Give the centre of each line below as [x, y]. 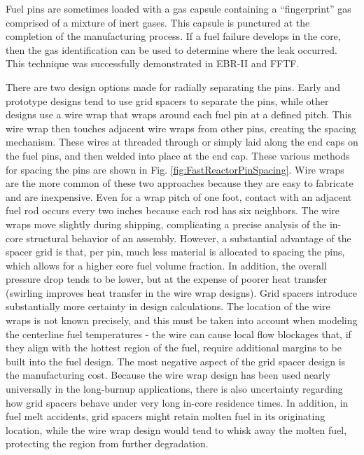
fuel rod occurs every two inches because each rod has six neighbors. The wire [173, 210]
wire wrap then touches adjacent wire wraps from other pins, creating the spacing [181, 128]
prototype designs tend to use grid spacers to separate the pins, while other [167, 100]
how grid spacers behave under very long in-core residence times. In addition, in [177, 402]
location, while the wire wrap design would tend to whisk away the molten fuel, [176, 429]
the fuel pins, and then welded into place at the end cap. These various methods [178, 155]
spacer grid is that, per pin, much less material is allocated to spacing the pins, [175, 252]
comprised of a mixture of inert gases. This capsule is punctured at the [158, 22]
